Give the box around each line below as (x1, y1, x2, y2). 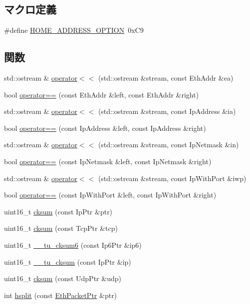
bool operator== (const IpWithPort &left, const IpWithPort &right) (4, 190, 217, 200)
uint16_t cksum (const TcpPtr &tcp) (4, 223, 118, 233)
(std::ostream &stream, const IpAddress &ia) (98, 106, 236, 116)
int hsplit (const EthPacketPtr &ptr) (4, 290, 117, 300)
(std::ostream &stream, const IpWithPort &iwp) (98, 173, 247, 183)
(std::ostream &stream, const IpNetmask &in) (98, 139, 239, 150)
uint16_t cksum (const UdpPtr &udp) (4, 273, 121, 284)
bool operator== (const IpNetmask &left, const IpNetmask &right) (4, 156, 212, 166)
